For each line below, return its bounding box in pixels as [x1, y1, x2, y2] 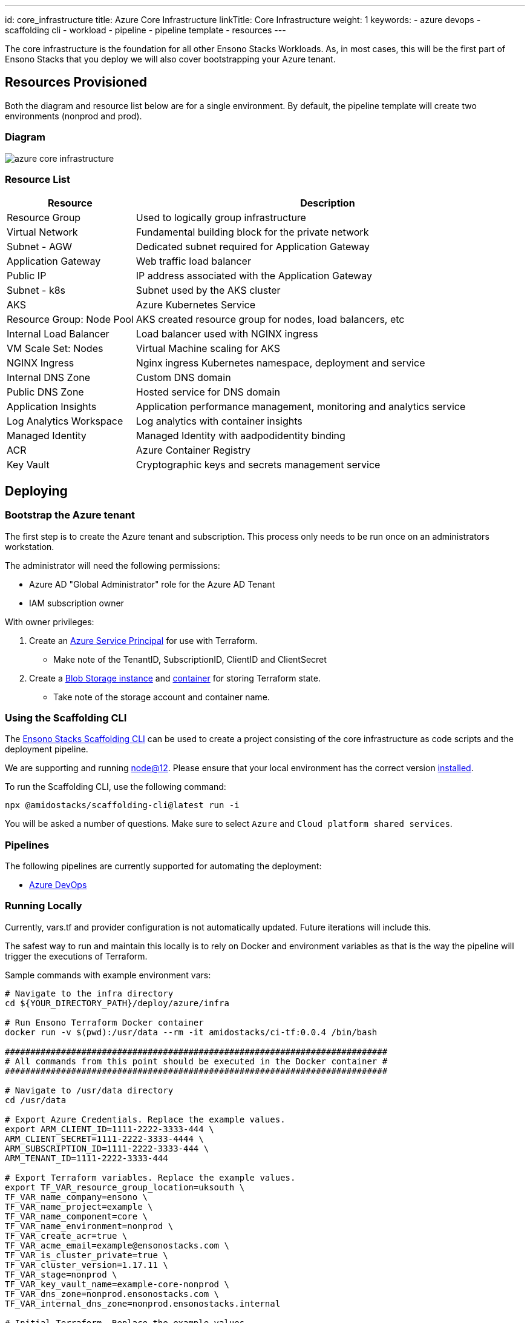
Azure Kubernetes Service [136, 299, 256, 311]
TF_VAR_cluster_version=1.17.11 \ [5, 1259, 168, 1270]
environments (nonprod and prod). [5, 110, 142, 121]
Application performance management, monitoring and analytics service [136, 400, 466, 413]
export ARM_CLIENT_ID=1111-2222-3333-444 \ [5, 1124, 214, 1134]
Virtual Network [7, 226, 78, 239]
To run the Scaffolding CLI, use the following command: [5, 781, 226, 792]
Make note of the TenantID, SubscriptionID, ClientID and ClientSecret [53, 654, 327, 665]
